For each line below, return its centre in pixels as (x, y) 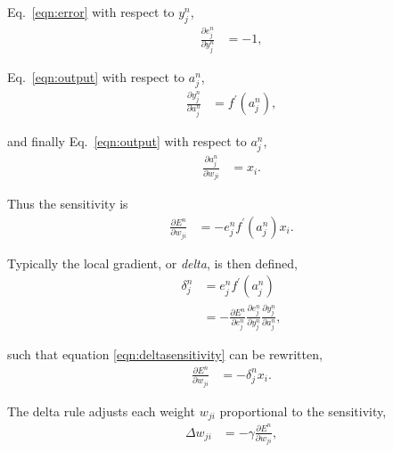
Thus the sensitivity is (68, 204)
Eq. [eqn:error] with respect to (91, 12)
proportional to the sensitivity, (303, 411)
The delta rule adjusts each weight (101, 411)
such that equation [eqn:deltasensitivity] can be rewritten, (165, 354)
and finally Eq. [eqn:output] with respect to (127, 140)
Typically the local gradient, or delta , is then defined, (152, 263)
